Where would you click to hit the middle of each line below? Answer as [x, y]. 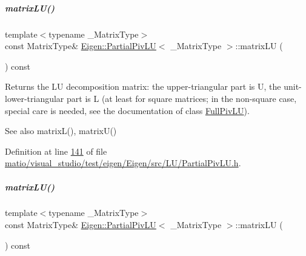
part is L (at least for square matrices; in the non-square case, [182, 98]
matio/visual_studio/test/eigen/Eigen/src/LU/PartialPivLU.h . [123, 163]
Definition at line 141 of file [56, 151]
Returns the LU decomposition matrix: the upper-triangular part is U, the [143, 86]
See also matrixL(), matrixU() [61, 131]
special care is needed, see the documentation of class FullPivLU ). [127, 110]
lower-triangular [35, 98]
